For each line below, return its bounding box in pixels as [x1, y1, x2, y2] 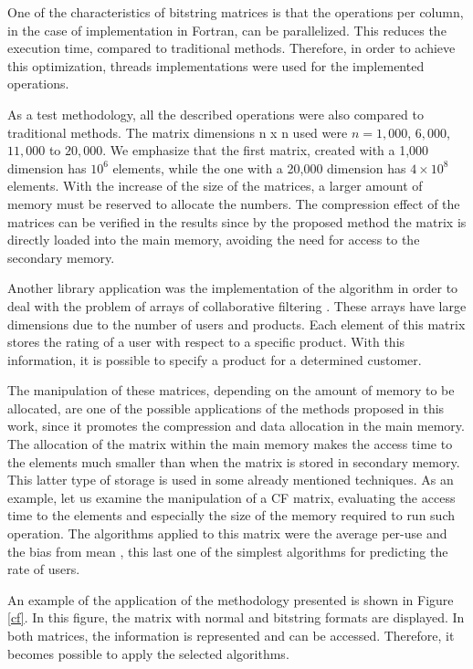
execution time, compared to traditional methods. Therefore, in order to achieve [7, 38, 456, 57]
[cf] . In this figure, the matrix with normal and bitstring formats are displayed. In [7, 608, 465, 627]
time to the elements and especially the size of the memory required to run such [7, 506, 456, 525]
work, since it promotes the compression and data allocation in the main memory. [7, 416, 465, 435]
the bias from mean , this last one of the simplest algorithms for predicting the [7, 541, 448, 560]
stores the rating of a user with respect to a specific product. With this [7, 332, 405, 351]
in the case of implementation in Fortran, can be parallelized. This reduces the [7, 20, 447, 39]
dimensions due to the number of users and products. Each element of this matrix [7, 314, 466, 333]
